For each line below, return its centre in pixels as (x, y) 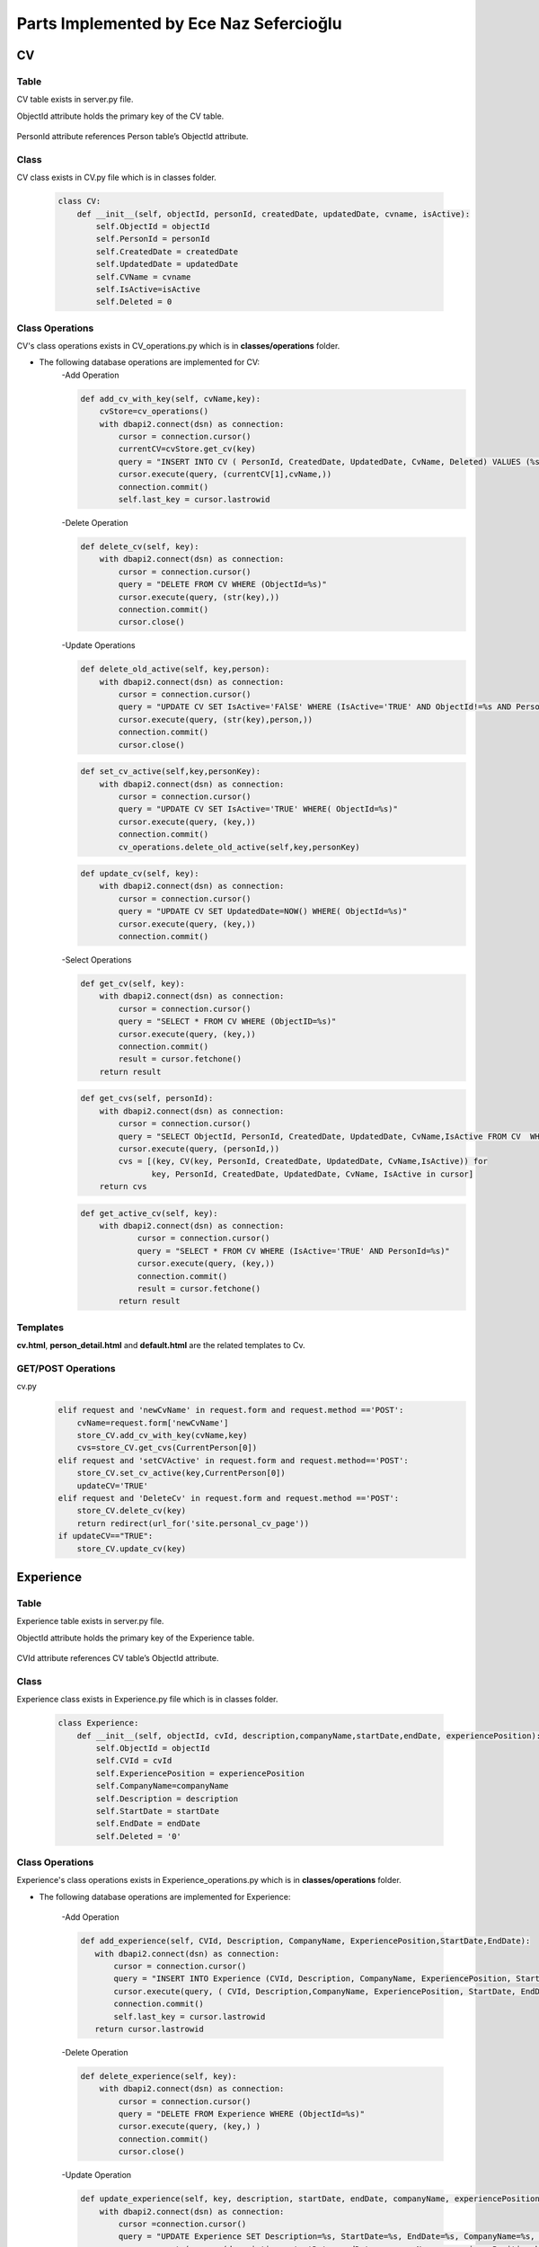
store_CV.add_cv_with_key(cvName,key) (162, 1435)
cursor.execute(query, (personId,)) (199, 1149)
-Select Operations (97, 960)
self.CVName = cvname (143, 277)
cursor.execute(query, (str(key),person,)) (216, 719)
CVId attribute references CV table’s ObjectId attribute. (118, 1658)
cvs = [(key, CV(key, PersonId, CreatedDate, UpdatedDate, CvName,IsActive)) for (303, 1161)
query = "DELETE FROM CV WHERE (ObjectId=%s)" (222, 585)
